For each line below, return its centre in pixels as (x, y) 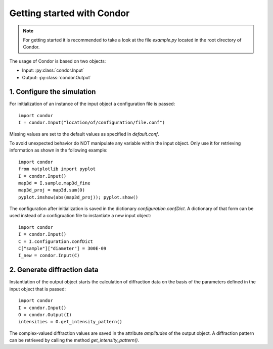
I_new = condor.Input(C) (49, 256)
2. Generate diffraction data (54, 270)
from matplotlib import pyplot (57, 169)
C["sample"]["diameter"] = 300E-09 (62, 248)
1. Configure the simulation (53, 92)
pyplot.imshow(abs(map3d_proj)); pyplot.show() (78, 197)
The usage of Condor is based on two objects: (58, 61)
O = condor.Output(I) (45, 315)
